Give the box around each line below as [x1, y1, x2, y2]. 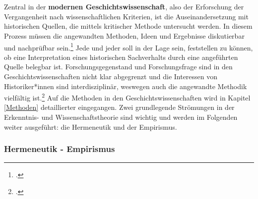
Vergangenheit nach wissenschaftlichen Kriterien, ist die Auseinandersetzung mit [4, 11, 249, 21]
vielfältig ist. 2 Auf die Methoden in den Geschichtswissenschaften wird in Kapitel [4, 91, 251, 102]
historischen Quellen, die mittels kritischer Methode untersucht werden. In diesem [4, 21, 253, 31]
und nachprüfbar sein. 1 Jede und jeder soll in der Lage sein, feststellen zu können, [4, 41, 253, 52]
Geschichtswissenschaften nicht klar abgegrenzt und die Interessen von [4, 71, 218, 81]
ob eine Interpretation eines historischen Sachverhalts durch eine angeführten [4, 51, 238, 62]
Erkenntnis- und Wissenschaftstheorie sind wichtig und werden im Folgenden [4, 112, 238, 122]
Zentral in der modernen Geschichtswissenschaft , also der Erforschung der [4, 1, 244, 12]
